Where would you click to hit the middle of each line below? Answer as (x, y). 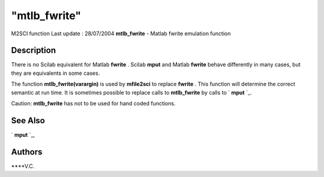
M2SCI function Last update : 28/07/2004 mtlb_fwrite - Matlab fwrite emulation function (121, 33)
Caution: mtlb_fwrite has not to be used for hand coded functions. (93, 103)
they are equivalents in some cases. (55, 73)
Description (34, 51)
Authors (27, 152)
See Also (28, 120)
